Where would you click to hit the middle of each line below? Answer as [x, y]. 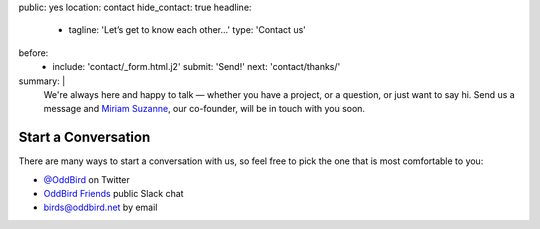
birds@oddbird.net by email [100, 207]
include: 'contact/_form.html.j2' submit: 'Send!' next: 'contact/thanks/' [196, 67]
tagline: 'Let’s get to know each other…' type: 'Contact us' [187, 30]
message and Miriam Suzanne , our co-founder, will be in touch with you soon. [204, 109]
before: [33, 52]
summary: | [42, 81]
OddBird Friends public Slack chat [113, 194]
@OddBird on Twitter [86, 179]
